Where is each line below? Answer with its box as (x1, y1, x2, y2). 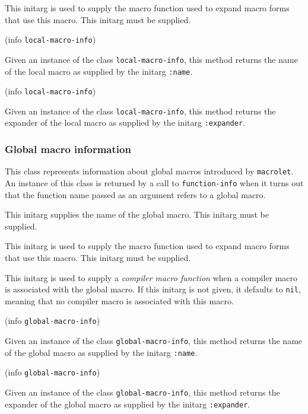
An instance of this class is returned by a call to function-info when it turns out (5, 177, 304, 189)
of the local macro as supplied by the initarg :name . (5, 65, 193, 77)
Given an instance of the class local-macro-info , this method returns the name (5, 53, 298, 65)
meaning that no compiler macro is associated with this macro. (5, 294, 234, 307)
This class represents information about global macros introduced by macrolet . (5, 165, 294, 177)
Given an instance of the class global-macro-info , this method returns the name (5, 335, 303, 347)
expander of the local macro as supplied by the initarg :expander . (5, 116, 246, 129)
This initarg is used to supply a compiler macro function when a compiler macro (5, 271, 298, 284)
